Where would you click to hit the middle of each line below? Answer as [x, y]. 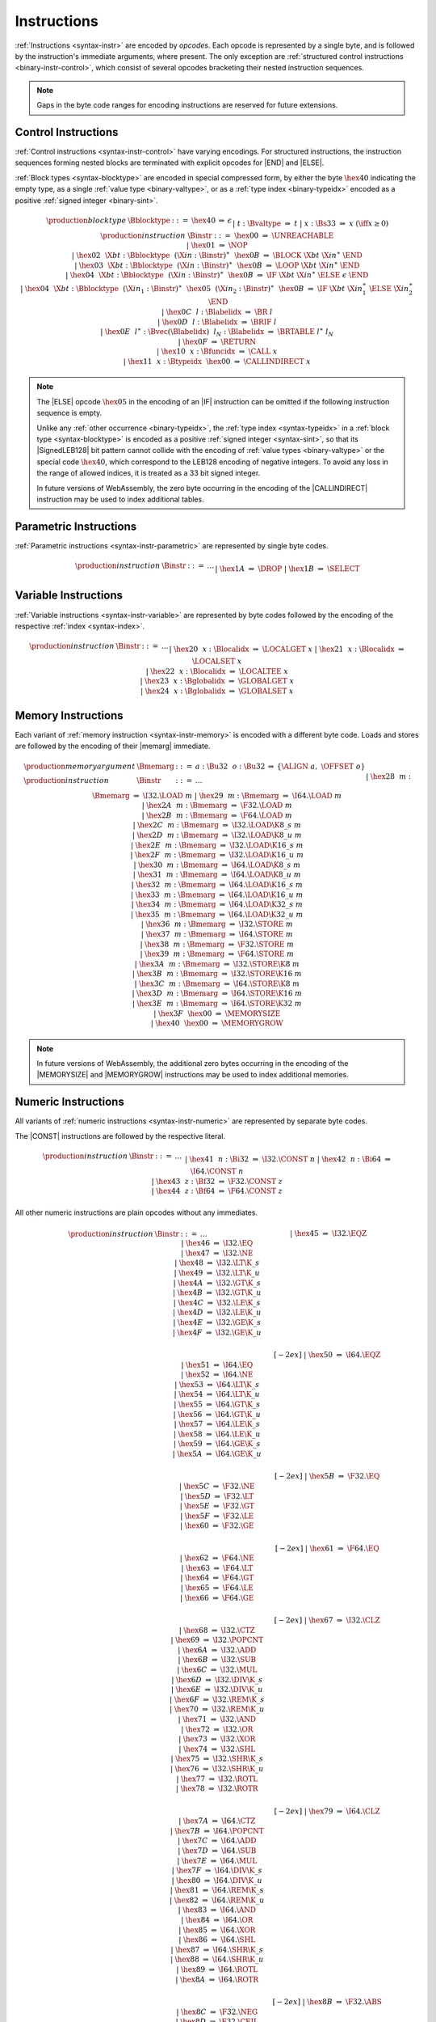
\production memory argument [80, 766]
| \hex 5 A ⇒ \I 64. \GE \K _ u [217, 1453]
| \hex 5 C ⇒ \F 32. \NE [217, 1486]
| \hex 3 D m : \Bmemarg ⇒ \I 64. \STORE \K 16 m [217, 994]
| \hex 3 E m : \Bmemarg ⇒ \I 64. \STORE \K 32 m [217, 1004]
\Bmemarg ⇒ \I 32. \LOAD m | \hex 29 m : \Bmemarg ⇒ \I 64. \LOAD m [217, 795]
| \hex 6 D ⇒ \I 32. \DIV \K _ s [217, 1679]
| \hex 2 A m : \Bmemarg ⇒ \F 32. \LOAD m [217, 806]
